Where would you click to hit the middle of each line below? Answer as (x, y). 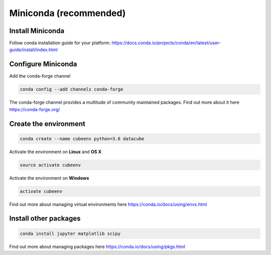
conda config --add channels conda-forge (72, 89)
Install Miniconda (37, 31)
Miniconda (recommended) (67, 13)
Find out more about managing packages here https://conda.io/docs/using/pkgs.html (97, 246)
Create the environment (47, 123)
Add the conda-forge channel (40, 76)
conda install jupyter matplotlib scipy (70, 233)
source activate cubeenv (50, 165)
